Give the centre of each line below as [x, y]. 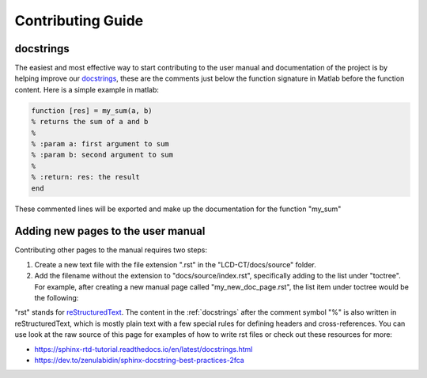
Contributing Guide [79, 21]
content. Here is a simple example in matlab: [87, 89]
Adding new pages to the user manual [110, 231]
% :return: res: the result [85, 177]
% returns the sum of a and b [90, 122]
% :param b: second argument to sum [102, 155]
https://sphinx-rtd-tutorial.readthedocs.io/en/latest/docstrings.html [144, 349]
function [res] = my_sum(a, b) [92, 110]
